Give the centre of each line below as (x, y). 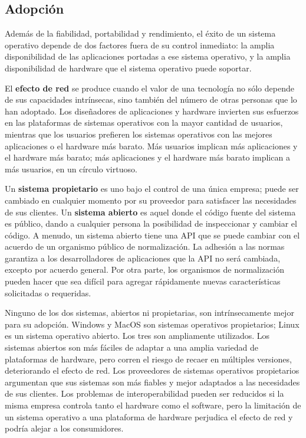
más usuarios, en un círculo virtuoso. (71, 169)
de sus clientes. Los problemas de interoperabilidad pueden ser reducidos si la (144, 393)
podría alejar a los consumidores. (64, 428)
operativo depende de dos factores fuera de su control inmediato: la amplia (140, 45)
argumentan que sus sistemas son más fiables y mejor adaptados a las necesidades (152, 382)
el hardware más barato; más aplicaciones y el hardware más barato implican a (147, 157)
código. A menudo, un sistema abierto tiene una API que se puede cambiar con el (152, 235)
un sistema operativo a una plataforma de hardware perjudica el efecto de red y (149, 416)
